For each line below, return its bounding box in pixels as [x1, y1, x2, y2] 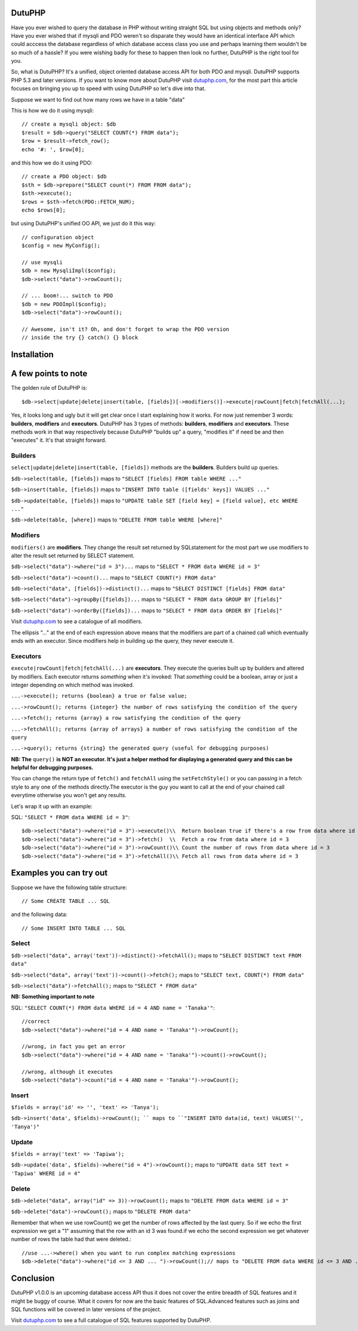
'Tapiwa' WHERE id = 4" [11, 1170, 81, 1177]
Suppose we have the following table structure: [11, 884, 128, 891]
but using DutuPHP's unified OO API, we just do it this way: [11, 220, 156, 227]
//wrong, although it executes [21, 1068, 113, 1075]
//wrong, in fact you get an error [21, 1043, 126, 1050]
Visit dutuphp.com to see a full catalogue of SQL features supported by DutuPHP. [11, 1317, 212, 1324]
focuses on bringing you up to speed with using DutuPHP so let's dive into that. [11, 85, 206, 92]
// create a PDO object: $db [21, 173, 107, 180]
